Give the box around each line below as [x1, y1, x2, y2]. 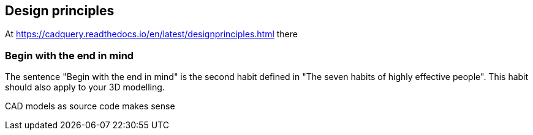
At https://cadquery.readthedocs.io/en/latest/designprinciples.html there [5, 29, 298, 40]
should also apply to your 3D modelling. [5, 82, 165, 93]
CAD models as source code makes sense [5, 101, 175, 112]
